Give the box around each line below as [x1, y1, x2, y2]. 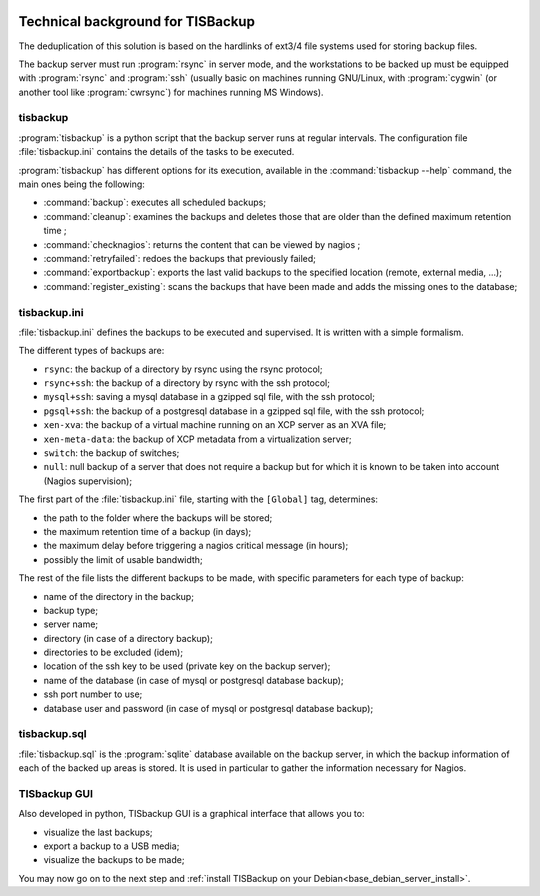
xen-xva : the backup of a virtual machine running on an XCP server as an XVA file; [43, 419, 387, 431]
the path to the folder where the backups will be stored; [43, 511, 273, 524]
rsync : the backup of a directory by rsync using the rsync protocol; [43, 363, 323, 375]
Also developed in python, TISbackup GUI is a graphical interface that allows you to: [18, 808, 365, 820]
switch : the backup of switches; [43, 447, 180, 459]
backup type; [43, 604, 99, 616]
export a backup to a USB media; [43, 840, 180, 852]
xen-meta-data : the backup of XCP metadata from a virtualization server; [43, 433, 352, 445]
